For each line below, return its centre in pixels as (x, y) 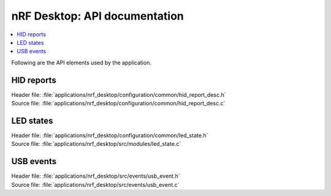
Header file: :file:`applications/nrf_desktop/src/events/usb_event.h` (96, 176)
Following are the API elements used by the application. (81, 62)
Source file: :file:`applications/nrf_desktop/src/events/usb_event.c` (95, 184)
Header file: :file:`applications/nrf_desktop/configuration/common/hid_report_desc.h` (119, 94)
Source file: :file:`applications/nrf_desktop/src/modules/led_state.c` (96, 144)
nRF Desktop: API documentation (97, 16)
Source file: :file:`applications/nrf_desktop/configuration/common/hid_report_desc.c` (118, 104)
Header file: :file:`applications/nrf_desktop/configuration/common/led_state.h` (110, 135)
